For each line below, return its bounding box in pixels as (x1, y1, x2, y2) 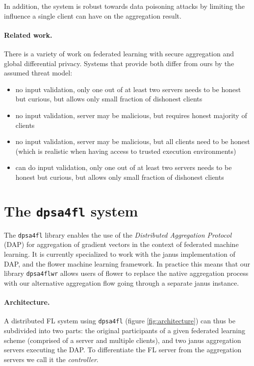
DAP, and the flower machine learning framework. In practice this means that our (4, 258, 251, 268)
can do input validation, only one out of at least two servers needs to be (15, 162, 232, 172)
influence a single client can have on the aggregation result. (4, 10, 181, 21)
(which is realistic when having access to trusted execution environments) (15, 146, 236, 156)
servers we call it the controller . (4, 354, 99, 364)
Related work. (4, 29, 52, 40)
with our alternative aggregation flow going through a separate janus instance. (4, 277, 239, 288)
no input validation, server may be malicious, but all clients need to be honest (15, 136, 250, 146)
